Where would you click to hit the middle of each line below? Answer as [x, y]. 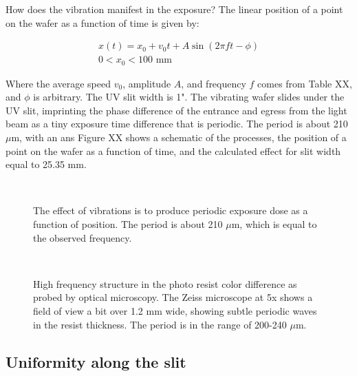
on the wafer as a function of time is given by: [102, 22]
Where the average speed [58, 83]
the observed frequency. [83, 237]
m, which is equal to [274, 224]
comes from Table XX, [305, 83]
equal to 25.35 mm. [46, 164]
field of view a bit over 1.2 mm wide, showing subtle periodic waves [175, 311]
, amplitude [147, 83]
